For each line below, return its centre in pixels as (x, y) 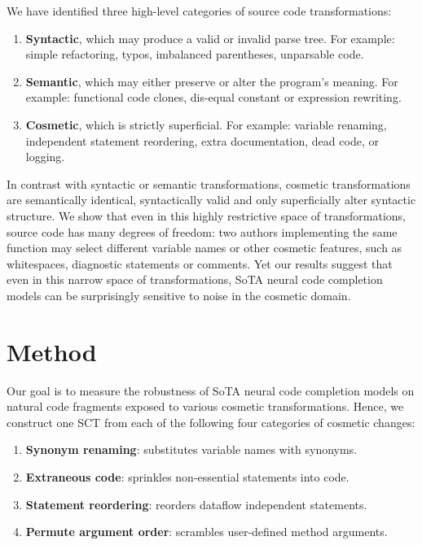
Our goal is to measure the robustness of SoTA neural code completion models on (211, 390)
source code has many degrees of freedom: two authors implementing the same (202, 231)
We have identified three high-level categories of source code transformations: (199, 11)
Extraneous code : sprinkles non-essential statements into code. (187, 477)
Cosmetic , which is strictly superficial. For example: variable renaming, (206, 124)
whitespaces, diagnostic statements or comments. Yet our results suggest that (200, 263)
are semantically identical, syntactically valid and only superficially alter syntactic (211, 200)
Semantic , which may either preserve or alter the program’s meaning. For (212, 81)
